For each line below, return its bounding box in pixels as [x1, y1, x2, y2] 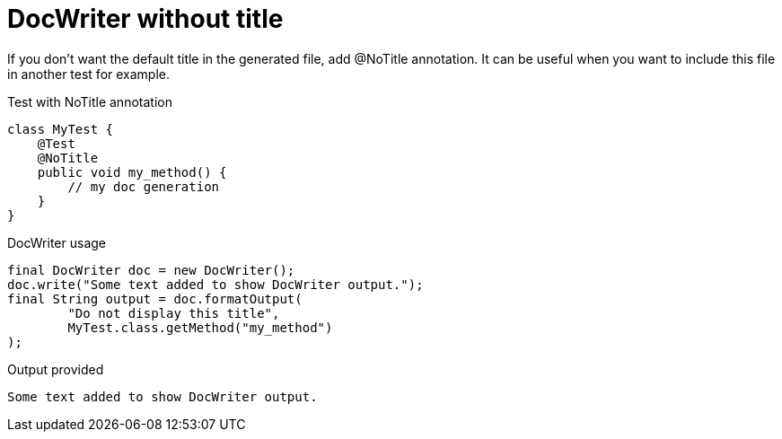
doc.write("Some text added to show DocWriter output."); [7, 277, 424, 292]
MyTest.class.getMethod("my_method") [67, 320, 333, 335]
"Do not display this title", [67, 305, 280, 320]
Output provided [7, 361, 104, 377]
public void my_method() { [37, 164, 227, 180]
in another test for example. [7, 66, 171, 82]
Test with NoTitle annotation [7, 93, 172, 110]
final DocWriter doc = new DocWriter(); [7, 262, 295, 277]
